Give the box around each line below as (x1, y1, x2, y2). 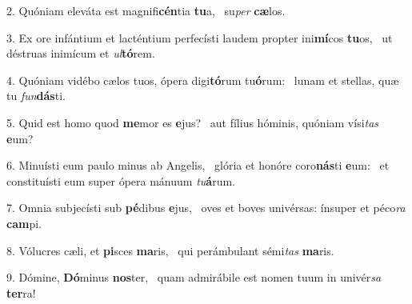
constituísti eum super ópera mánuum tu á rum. (6, 172, 235, 189)
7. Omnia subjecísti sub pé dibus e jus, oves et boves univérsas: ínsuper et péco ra (6, 199, 406, 216)
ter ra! (6, 284, 36, 301)
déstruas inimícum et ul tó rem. (6, 45, 155, 62)
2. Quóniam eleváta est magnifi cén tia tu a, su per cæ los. (6, 2, 286, 18)
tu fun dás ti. (6, 87, 66, 104)
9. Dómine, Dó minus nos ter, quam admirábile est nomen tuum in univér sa (6, 269, 382, 286)
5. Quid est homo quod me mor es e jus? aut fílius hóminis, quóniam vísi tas (6, 114, 379, 130)
